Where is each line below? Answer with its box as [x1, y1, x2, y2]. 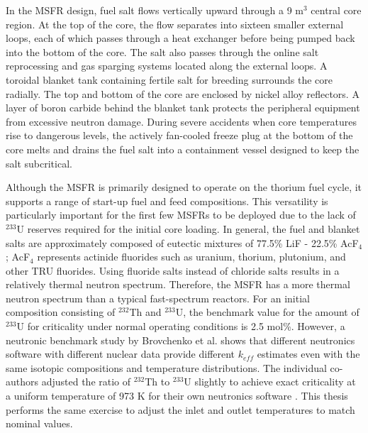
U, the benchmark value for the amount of [175, 305, 359, 319]
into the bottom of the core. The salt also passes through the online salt [6, 44, 319, 59]
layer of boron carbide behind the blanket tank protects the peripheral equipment [6, 100, 360, 115]
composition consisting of [6, 305, 116, 319]
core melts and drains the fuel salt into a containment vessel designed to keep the [6, 141, 359, 156]
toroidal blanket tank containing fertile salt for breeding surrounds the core [6, 72, 333, 87]
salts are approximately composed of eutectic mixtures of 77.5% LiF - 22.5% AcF [6, 235, 359, 250]
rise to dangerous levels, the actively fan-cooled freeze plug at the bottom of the [6, 128, 353, 143]
